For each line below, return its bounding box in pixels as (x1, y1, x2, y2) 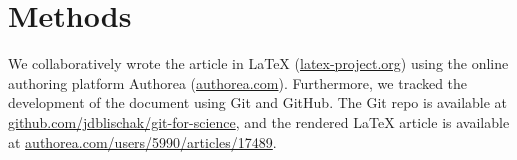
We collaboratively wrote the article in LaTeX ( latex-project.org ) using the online (8, 53, 509, 74)
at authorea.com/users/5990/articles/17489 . (8, 131, 277, 152)
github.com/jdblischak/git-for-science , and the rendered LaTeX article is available (8, 111, 510, 132)
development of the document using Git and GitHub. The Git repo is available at (8, 92, 508, 113)
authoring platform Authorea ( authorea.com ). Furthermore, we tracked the (8, 72, 468, 93)
